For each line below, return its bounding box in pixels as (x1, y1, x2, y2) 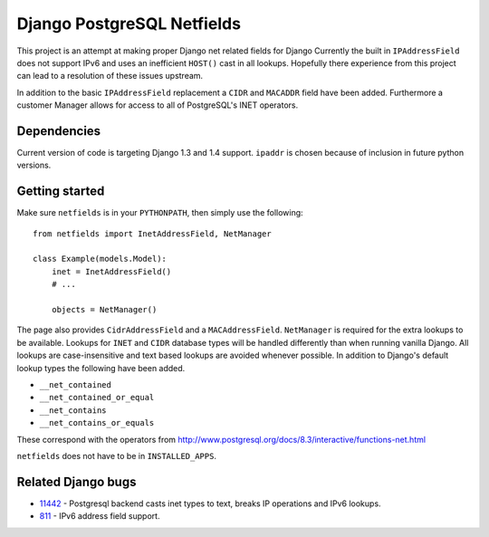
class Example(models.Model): (33, 254, 168, 264)
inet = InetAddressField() (51, 266, 172, 276)
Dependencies (16, 123, 101, 139)
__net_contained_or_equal (39, 392, 155, 403)
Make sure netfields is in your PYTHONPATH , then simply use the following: (16, 207, 303, 218)
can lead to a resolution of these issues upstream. (16, 71, 204, 82)
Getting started (16, 184, 105, 199)
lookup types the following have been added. (16, 362, 186, 373)
